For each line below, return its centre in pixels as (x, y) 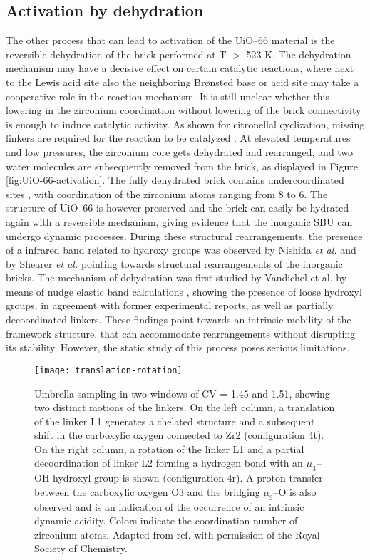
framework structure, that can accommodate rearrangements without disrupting (181, 333)
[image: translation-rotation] (108, 370)
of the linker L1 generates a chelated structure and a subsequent (175, 421)
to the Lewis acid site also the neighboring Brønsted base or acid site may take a (183, 82)
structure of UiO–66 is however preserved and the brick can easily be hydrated (178, 208)
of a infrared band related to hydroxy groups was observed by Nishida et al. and (181, 250)
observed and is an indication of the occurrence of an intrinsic (169, 506)
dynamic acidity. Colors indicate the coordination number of (166, 520)
